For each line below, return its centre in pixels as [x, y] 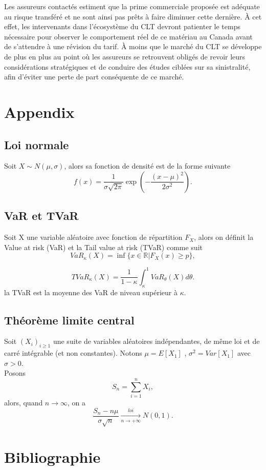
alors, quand [24, 403]
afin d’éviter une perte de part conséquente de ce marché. [94, 77]
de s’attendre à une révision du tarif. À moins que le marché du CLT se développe [133, 46]
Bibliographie [52, 456]
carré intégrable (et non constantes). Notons [73, 353]
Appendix [39, 111]
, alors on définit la [224, 237]
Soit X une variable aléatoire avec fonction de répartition [93, 237]
